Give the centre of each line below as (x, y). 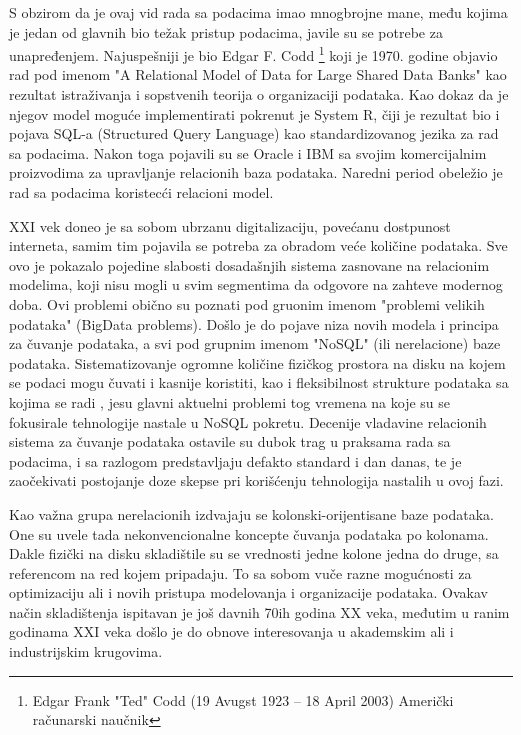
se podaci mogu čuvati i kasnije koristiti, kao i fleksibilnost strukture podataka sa (259, 382)
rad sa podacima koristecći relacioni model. (141, 192)
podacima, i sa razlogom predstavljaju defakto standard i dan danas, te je (235, 460)
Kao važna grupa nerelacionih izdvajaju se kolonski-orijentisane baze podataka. (251, 513)
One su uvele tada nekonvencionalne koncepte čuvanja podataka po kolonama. (249, 533)
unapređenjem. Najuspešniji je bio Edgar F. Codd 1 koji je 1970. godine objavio (253, 53)
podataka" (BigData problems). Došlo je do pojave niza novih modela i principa (254, 323)
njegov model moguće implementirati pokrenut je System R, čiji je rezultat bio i (254, 113)
